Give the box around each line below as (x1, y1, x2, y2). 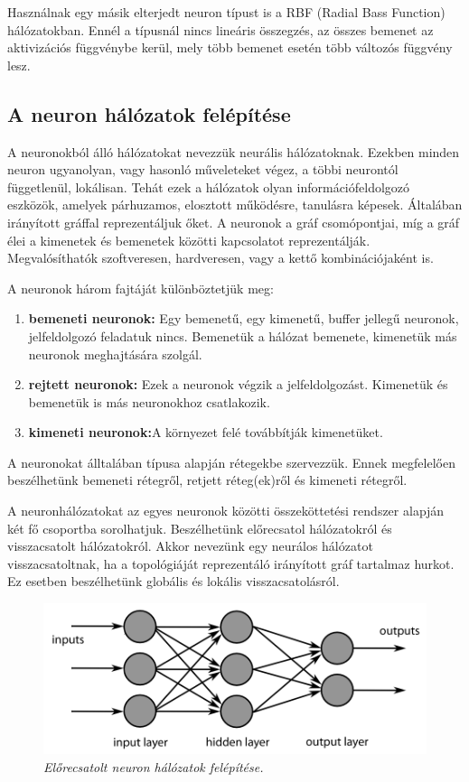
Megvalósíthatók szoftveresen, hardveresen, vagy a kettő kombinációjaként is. (7, 248, 434, 267)
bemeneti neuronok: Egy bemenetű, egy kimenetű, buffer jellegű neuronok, (28, 309, 459, 328)
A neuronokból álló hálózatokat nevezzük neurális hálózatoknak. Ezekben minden (7, 142, 460, 161)
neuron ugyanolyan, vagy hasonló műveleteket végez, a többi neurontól (7, 160, 399, 179)
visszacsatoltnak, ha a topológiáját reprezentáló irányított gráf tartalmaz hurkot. (7, 554, 455, 573)
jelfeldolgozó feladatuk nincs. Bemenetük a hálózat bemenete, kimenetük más (28, 326, 457, 345)
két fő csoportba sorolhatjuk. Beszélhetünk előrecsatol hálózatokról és (7, 518, 392, 537)
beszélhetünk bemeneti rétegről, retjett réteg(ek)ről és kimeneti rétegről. (7, 470, 408, 489)
